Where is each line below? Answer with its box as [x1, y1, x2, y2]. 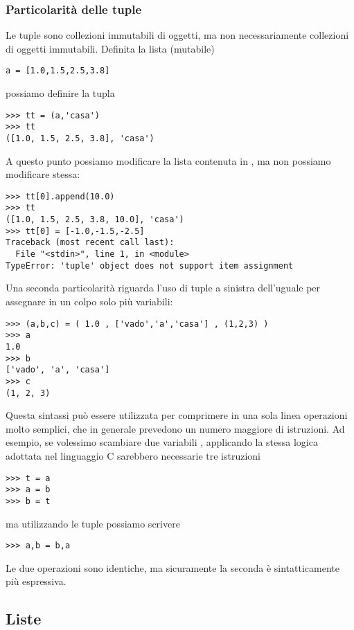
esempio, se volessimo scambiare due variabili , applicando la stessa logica [6, 435, 318, 449]
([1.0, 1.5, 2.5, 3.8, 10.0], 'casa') [6, 215, 184, 225]
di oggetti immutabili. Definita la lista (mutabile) [6, 41, 215, 55]
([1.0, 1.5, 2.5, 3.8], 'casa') [6, 133, 154, 143]
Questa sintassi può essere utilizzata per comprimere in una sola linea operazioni [6, 408, 348, 422]
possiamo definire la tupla [6, 86, 115, 100]
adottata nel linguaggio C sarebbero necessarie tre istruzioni [6, 448, 261, 462]
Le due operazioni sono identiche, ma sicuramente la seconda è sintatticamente [6, 560, 339, 575]
